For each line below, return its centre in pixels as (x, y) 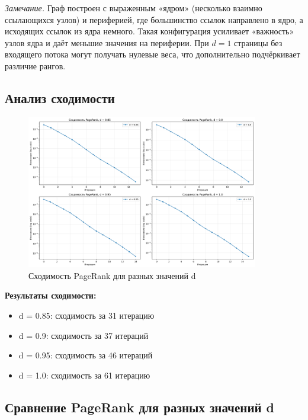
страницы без (258, 42)
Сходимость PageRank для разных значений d (112, 275)
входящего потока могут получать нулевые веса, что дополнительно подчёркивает (153, 54)
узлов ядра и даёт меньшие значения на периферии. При (107, 42)
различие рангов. (35, 65)
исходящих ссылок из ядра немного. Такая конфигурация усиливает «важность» (150, 31)
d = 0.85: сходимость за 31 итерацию (86, 315)
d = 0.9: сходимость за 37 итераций (84, 335)
